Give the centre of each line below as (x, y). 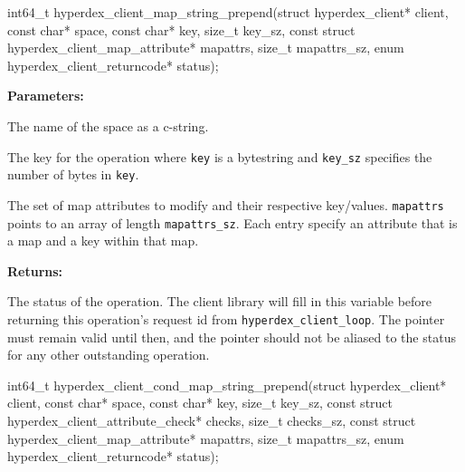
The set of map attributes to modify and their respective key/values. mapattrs (226, 204)
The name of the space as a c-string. (108, 125)
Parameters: (46, 96)
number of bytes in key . (73, 174)
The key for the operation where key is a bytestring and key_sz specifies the (220, 156)
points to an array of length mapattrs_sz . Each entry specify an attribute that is (232, 222)
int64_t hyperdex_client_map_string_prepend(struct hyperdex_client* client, (228, 12)
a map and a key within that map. (103, 241)
